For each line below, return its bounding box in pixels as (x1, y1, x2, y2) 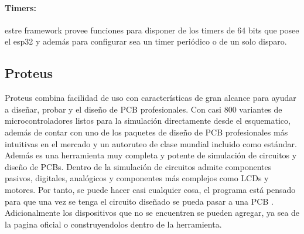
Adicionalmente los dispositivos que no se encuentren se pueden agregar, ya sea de (5, 206, 300, 219)
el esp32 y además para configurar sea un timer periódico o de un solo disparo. (5, 35, 287, 48)
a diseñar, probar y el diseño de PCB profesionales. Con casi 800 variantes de (5, 103, 282, 115)
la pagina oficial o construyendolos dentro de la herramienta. (5, 218, 222, 230)
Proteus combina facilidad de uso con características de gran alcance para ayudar (5, 91, 296, 104)
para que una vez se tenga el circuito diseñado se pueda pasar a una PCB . (5, 195, 274, 207)
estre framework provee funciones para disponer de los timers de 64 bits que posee (5, 23, 299, 36)
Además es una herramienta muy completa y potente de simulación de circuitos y (5, 149, 297, 161)
